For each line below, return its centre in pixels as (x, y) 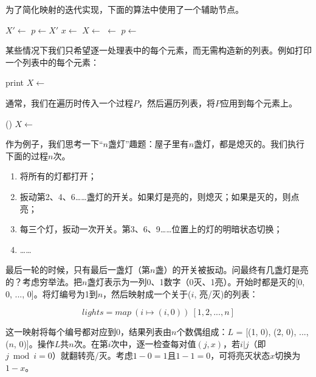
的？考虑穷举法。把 (44, 281)
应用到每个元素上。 (259, 102)
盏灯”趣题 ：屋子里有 (149, 144)
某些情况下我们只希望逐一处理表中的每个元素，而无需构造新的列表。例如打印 (159, 50)
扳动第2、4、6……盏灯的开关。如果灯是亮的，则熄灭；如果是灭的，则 (155, 196)
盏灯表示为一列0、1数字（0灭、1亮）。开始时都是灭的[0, (196, 281)
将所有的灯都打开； (58, 176)
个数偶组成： (202, 332)
